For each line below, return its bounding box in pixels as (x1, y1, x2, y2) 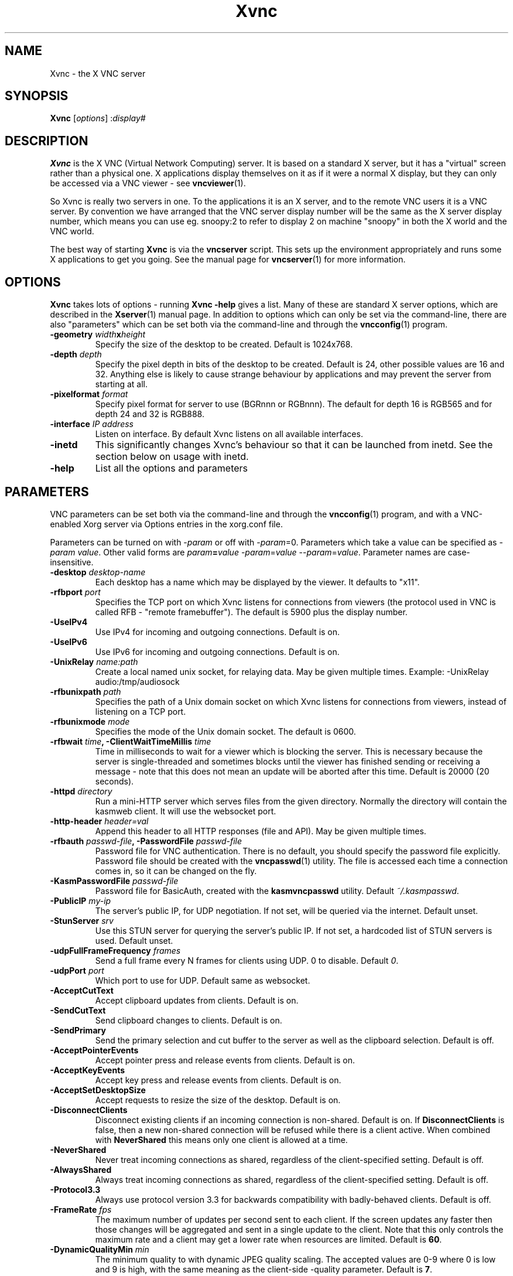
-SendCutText (50, 1005, 106, 1015)
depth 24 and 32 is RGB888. (95, 409, 205, 419)
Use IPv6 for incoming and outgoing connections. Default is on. (95, 646, 340, 657)
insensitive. (50, 557, 94, 567)
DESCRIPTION (5, 133, 88, 148)
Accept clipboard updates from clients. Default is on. (95, 995, 299, 1005)
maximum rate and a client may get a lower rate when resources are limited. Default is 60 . (95, 1234, 442, 1244)
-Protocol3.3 (50, 1184, 101, 1195)
